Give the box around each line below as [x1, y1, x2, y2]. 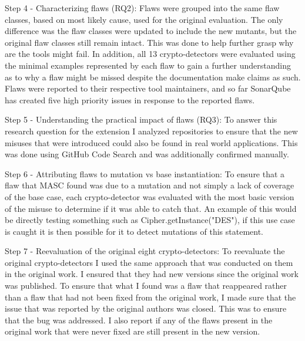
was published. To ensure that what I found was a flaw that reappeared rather [5, 279, 287, 292]
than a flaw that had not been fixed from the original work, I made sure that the [5, 291, 296, 303]
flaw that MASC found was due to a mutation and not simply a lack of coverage [5, 179, 294, 191]
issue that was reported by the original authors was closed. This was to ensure [5, 302, 287, 315]
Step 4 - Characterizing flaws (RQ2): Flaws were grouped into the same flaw [5, 2, 280, 13]
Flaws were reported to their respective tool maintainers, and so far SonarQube [5, 82, 291, 94]
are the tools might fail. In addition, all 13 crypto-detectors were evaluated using [5, 48, 296, 60]
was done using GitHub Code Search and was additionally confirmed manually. [5, 148, 289, 160]
